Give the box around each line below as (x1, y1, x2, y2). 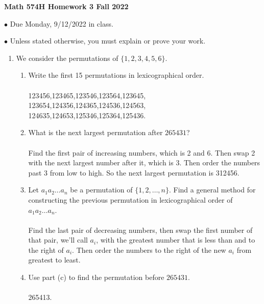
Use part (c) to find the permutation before (28, 272, 164, 283)
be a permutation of (70, 184, 133, 195)
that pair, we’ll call (28, 234, 88, 245)
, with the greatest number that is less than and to (96, 234, 255, 245)
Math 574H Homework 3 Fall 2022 (4, 1, 129, 11)
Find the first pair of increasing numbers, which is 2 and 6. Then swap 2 (28, 147, 255, 158)
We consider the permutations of (16, 52, 118, 63)
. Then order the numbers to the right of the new (72, 244, 226, 255)
